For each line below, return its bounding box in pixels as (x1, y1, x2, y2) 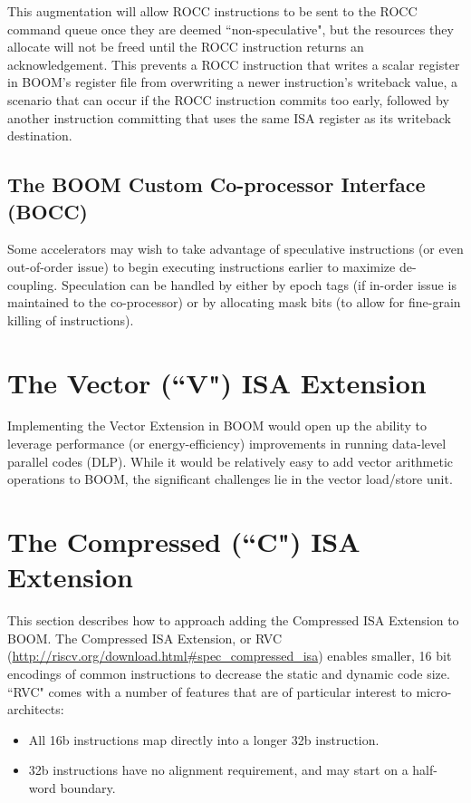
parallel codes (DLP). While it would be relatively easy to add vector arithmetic (7, 451, 454, 470)
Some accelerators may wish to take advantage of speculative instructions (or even (7, 239, 464, 258)
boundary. (60, 778, 116, 797)
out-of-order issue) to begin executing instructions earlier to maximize (7, 256, 396, 276)
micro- (416, 682, 452, 701)
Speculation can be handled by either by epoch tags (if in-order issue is (61, 275, 457, 294)
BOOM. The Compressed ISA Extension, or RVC (7, 628, 283, 647)
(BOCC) (7, 197, 88, 225)
